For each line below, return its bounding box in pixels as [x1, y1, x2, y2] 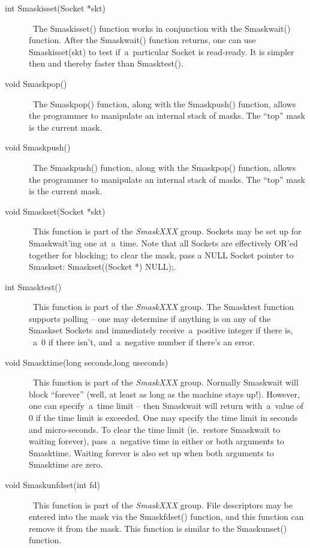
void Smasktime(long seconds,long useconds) [5, 356, 168, 368]
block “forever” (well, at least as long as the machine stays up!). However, [29, 387, 300, 400]
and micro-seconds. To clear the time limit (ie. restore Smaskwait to [29, 423, 281, 435]
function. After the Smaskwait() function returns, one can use [29, 34, 256, 46]
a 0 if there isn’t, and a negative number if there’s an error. [32, 336, 255, 348]
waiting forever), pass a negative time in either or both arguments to [29, 435, 284, 447]
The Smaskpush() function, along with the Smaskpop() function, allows [32, 161, 296, 173]
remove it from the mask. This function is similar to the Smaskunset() [29, 522, 287, 534]
